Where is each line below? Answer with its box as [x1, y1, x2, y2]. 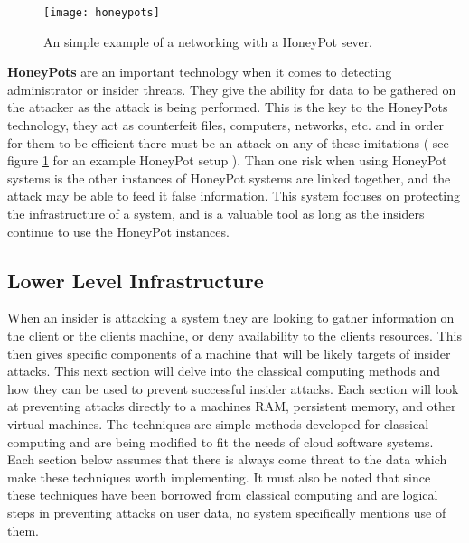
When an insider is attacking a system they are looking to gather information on [7, 308, 455, 327]
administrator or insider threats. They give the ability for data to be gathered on [7, 80, 456, 98]
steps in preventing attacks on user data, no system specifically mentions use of [7, 502, 446, 521]
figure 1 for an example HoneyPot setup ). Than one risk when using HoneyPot [7, 151, 447, 170]
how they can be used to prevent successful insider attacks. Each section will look [7, 379, 459, 398]
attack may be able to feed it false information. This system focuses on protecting [7, 186, 461, 205]
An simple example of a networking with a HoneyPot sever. [43, 32, 373, 51]
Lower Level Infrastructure [7, 266, 264, 294]
